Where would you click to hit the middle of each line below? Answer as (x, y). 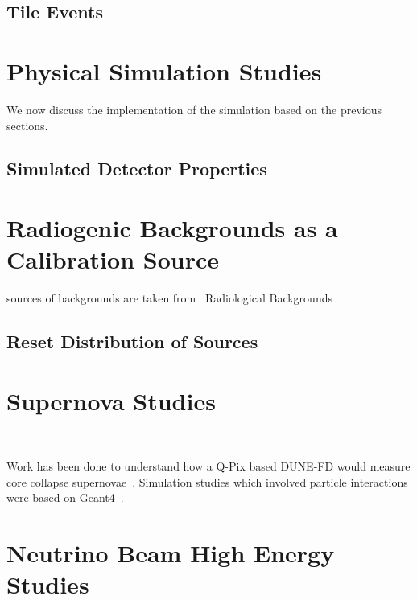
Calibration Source (113, 259)
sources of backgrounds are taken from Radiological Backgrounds (169, 298)
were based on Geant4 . (65, 497)
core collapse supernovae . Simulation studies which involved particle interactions (207, 481)
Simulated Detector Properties (137, 168)
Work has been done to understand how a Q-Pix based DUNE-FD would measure (208, 466)
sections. (27, 125)
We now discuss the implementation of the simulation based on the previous (194, 109)
